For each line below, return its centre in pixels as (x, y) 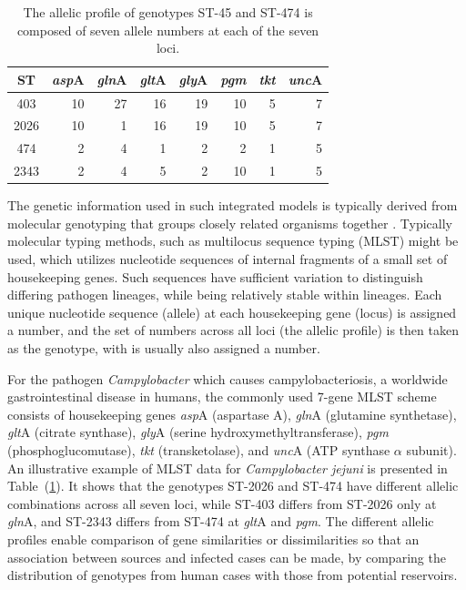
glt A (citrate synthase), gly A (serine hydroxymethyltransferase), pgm (198, 432)
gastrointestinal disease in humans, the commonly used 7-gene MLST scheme (222, 397)
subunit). (431, 449)
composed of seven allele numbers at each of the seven (168, 30)
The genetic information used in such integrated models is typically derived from (233, 205)
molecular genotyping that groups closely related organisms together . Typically (230, 223)
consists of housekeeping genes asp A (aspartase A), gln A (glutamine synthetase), (232, 414)
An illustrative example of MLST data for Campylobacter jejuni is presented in (228, 468)
